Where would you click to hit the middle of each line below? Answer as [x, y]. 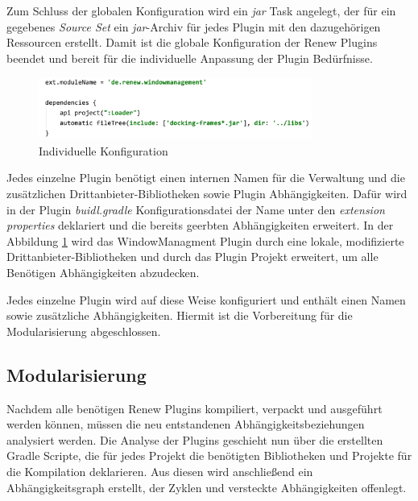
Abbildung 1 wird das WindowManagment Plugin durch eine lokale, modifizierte [205, 240]
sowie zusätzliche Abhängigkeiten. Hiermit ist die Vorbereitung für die [180, 315]
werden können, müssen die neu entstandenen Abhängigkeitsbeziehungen [186, 424]
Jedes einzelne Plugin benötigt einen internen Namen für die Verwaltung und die [206, 178]
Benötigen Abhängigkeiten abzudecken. [103, 272]
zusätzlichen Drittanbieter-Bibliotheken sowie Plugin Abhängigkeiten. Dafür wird [207, 193]
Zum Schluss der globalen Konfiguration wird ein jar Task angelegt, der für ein [201, 10]
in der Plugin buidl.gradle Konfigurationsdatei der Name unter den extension [196, 209]
